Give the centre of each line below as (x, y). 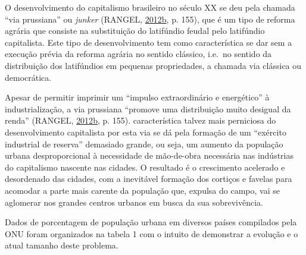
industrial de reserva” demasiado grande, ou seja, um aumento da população (144, 144)
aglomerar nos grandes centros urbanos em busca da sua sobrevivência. (134, 202)
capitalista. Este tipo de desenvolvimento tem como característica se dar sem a (149, 42)
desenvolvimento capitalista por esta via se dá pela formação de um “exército (146, 132)
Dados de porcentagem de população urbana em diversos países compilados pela (151, 222)
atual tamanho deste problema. (62, 245)
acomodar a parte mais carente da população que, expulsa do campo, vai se (142, 190)
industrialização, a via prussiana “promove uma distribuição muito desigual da (148, 108)
